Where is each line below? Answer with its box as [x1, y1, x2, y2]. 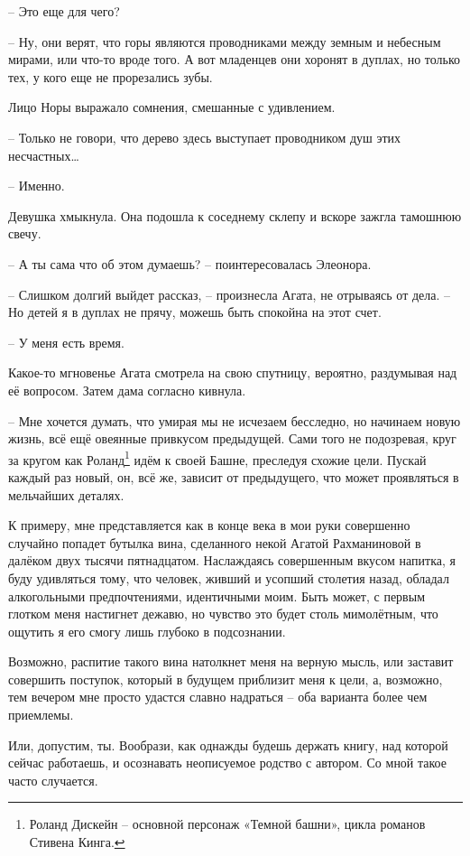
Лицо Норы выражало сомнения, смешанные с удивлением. [8, 98, 336, 116]
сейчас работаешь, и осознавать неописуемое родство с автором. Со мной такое [8, 753, 447, 772]
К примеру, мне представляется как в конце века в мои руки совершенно [8, 516, 410, 535]
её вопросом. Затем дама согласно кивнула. [8, 380, 246, 399]
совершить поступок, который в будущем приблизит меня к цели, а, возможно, [8, 669, 443, 688]
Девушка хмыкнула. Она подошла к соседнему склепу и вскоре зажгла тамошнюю [8, 206, 462, 225]
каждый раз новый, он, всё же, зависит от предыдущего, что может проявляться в [8, 467, 459, 486]
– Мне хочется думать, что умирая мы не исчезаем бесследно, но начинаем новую [8, 411, 461, 430]
